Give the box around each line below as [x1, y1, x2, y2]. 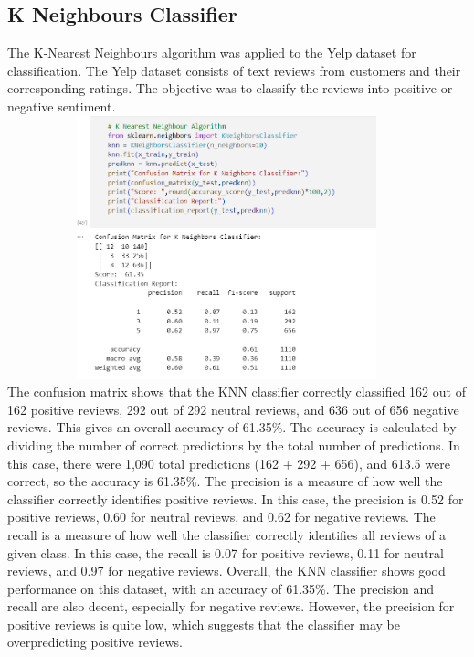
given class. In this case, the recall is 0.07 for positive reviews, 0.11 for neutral [7, 543, 444, 562]
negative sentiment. [7, 96, 116, 115]
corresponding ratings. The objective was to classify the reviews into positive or [7, 79, 453, 98]
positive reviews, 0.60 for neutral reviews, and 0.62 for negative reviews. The [7, 507, 436, 526]
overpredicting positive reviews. [7, 632, 183, 652]
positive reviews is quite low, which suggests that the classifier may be [7, 614, 400, 633]
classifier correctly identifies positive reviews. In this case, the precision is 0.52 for [7, 489, 464, 508]
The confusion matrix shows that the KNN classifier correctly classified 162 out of [7, 382, 466, 401]
